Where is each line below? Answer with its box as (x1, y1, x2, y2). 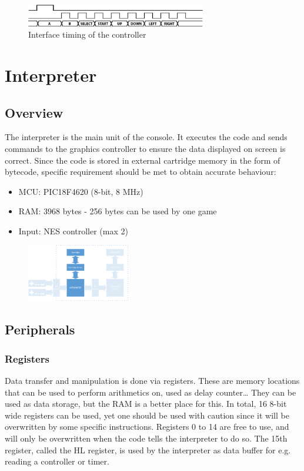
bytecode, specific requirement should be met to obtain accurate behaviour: (5, 165, 276, 178)
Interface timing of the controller (28, 28, 146, 41)
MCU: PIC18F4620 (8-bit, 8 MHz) (18, 185, 143, 197)
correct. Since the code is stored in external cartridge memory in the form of (5, 154, 280, 166)
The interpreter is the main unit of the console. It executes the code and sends (5, 131, 288, 143)
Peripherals (5, 320, 75, 339)
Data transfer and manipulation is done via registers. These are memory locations (5, 374, 300, 386)
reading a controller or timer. (5, 455, 109, 467)
